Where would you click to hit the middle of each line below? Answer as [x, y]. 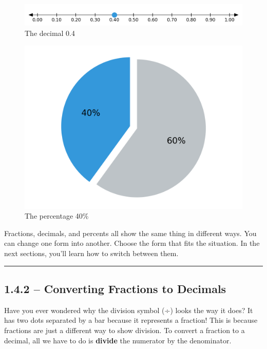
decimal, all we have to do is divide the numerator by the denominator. [118, 340]
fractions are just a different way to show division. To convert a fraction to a [125, 330]
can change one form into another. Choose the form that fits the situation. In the [132, 243]
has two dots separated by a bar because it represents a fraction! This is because [131, 320]
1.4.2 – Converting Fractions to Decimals [115, 288]
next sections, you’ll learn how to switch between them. [91, 253]
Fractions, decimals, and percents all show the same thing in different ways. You [130, 233]
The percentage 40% [57, 216]
